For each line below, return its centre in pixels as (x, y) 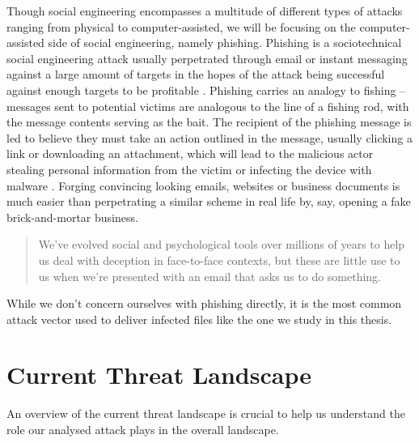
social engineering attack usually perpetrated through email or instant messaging (207, 58)
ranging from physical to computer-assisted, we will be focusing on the (181, 26)
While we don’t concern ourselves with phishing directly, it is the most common (204, 303)
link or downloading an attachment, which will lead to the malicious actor (190, 153)
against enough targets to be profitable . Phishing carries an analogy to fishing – (206, 89)
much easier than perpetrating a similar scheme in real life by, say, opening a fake (209, 201)
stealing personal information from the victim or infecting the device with (189, 169)
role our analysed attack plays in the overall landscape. (143, 429)
